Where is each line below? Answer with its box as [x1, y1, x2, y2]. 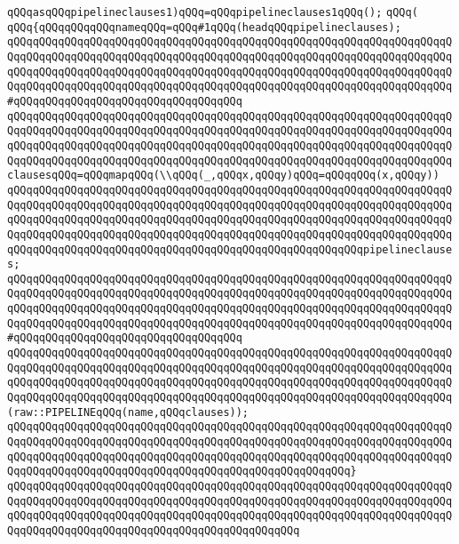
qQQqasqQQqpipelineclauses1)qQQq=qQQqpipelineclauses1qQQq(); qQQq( [7, 6, 418, 19]
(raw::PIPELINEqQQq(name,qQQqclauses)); [7, 405, 249, 419]
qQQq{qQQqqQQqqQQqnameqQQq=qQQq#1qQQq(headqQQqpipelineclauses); [7, 20, 401, 34]
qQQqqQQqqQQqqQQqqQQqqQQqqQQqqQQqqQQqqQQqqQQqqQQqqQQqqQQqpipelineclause [7, 243, 453, 256]
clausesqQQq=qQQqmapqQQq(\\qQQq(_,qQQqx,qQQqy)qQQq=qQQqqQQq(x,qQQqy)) [7, 169, 439, 182]
